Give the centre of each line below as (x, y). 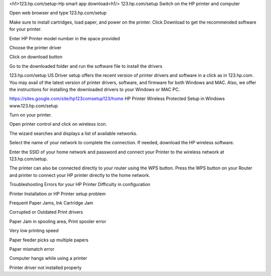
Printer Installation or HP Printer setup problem (57, 194)
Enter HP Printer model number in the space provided (64, 38)
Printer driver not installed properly (45, 267)
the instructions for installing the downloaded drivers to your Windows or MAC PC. (95, 89)
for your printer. (26, 29)
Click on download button (36, 57)
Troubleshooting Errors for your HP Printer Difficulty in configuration (80, 185)
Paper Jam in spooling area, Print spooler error (58, 221)
